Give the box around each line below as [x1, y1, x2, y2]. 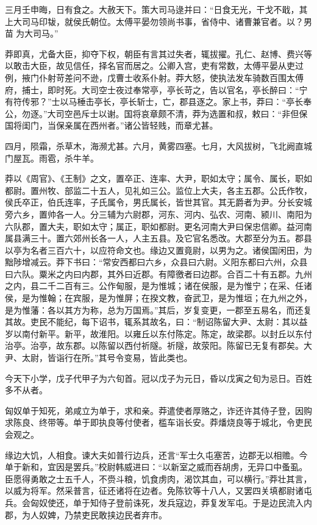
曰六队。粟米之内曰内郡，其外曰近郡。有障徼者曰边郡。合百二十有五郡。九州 [5, 267, 312, 280]
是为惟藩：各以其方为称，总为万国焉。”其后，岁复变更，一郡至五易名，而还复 [5, 303, 312, 316]
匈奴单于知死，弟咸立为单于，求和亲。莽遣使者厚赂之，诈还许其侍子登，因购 [5, 404, 312, 416]
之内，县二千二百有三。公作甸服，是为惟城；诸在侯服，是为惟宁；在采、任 [5, 279, 304, 292]
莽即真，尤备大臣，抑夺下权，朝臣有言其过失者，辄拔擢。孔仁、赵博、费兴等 [5, 47, 312, 60]
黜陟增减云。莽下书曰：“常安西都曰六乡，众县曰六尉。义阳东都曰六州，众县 [5, 255, 308, 268]
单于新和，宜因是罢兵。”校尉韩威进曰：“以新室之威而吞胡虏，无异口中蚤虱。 [5, 460, 308, 473]
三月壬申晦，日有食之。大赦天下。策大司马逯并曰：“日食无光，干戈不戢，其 [5, 3, 308, 15]
